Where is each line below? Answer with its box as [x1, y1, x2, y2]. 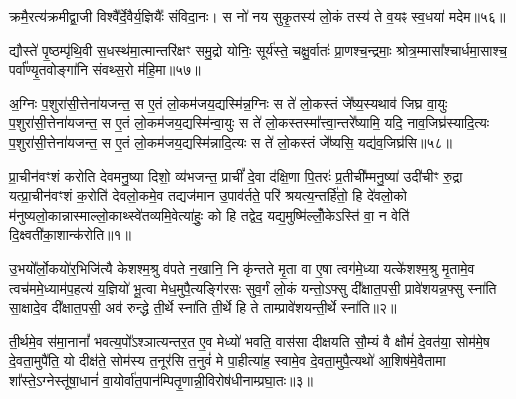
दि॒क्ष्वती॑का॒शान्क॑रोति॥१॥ [9, 224, 131, 245]
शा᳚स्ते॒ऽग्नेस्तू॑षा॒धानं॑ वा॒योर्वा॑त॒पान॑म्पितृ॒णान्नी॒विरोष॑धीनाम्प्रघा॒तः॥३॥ [9, 369, 313, 390]
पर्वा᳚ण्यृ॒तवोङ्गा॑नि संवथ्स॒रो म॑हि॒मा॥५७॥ [9, 59, 201, 80]
